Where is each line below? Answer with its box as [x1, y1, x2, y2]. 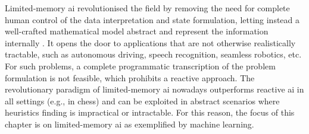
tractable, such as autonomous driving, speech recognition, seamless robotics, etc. [5, 48, 302, 60]
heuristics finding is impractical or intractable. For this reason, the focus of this [5, 106, 295, 119]
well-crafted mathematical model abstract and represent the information [5, 25, 269, 37]
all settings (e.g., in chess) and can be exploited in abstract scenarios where [5, 94, 280, 107]
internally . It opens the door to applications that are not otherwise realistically [5, 36, 296, 49]
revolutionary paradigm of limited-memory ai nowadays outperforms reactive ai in [5, 83, 304, 95]
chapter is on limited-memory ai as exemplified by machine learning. [5, 117, 254, 130]
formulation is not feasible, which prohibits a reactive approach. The [5, 71, 255, 84]
